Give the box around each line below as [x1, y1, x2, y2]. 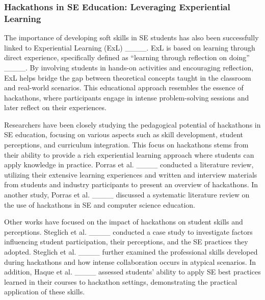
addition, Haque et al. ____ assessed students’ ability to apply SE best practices [4, 266, 261, 277]
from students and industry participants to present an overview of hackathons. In [4, 179, 258, 190]
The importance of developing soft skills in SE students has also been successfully [4, 32, 259, 43]
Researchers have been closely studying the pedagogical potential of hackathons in [4, 119, 261, 130]
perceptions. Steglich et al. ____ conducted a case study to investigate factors [4, 226, 253, 237]
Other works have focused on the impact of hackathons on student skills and [4, 216, 243, 227]
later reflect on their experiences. [4, 102, 107, 113]
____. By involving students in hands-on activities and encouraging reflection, [4, 62, 254, 72]
